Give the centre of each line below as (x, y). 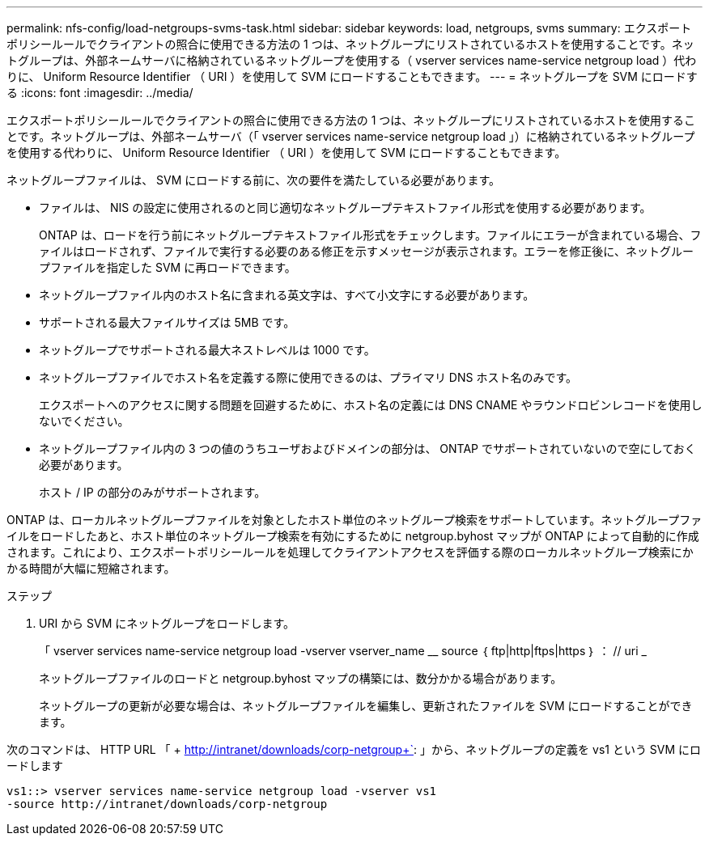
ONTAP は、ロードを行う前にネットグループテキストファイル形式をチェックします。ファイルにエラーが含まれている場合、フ (370, 235)
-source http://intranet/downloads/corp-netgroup (167, 804)
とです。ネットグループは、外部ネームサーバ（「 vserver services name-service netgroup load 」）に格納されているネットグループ (351, 136)
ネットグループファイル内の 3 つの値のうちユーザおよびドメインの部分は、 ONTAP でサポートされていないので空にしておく (367, 449)
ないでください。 (84, 421)
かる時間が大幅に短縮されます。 (91, 568)
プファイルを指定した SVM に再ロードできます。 (168, 267)
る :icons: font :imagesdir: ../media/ (100, 93)
